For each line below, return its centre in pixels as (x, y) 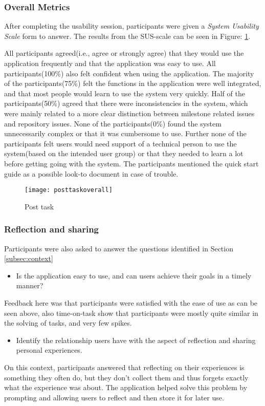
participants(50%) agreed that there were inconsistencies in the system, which (126, 103)
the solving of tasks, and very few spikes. (68, 323)
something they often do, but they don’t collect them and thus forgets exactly (126, 377)
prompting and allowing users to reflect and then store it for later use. (114, 397)
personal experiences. (49, 350)
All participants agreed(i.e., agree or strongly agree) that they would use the (124, 53)
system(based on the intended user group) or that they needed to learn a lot (124, 153)
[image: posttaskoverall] (69, 190)
